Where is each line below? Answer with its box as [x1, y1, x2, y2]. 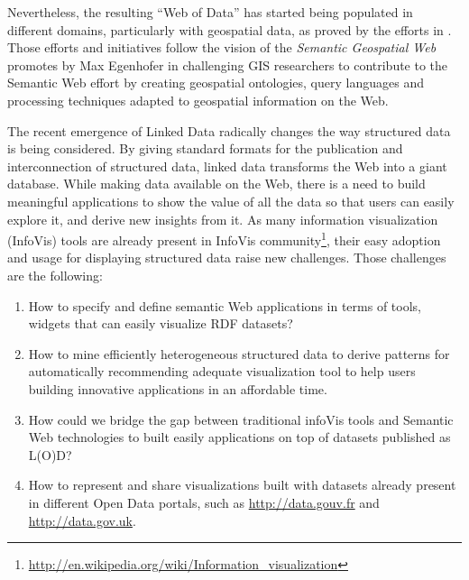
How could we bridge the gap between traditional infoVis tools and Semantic [28, 410, 454, 428]
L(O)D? [28, 445, 72, 464]
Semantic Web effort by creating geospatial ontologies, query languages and [7, 73, 424, 92]
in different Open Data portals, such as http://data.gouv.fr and [28, 493, 380, 511]
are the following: [7, 265, 103, 284]
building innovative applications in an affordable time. [28, 379, 327, 398]
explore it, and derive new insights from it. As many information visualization [7, 209, 438, 228]
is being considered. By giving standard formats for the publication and [7, 139, 403, 158]
